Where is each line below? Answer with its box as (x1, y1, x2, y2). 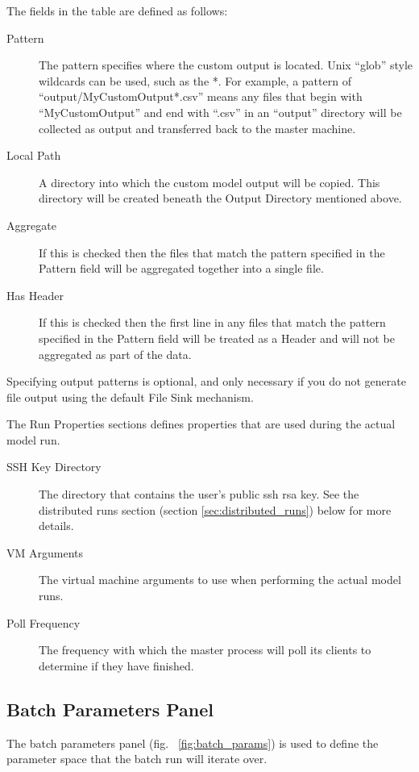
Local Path (6, 147, 61, 164)
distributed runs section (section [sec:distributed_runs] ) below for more (39, 501, 392, 518)
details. (39, 517, 74, 534)
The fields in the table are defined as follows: (6, 2, 228, 19)
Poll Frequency (6, 614, 81, 631)
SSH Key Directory (6, 458, 102, 475)
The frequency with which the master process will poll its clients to (39, 641, 371, 658)
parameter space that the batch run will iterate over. (6, 750, 268, 767)
